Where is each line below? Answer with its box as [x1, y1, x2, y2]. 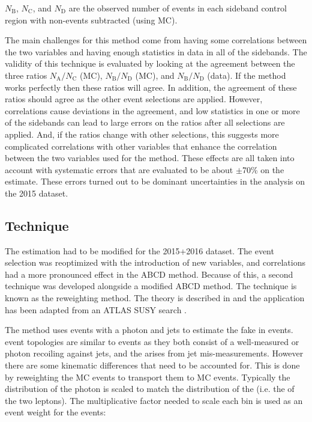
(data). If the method [207, 69, 286, 81]
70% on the [242, 163, 284, 176]
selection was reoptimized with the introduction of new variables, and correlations [5, 256, 306, 269]
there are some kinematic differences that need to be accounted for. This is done [5, 359, 300, 372]
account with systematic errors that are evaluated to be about [5, 163, 233, 176]
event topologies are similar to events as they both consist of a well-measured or [5, 335, 299, 347]
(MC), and [135, 69, 175, 81]
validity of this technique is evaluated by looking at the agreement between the [5, 57, 295, 70]
